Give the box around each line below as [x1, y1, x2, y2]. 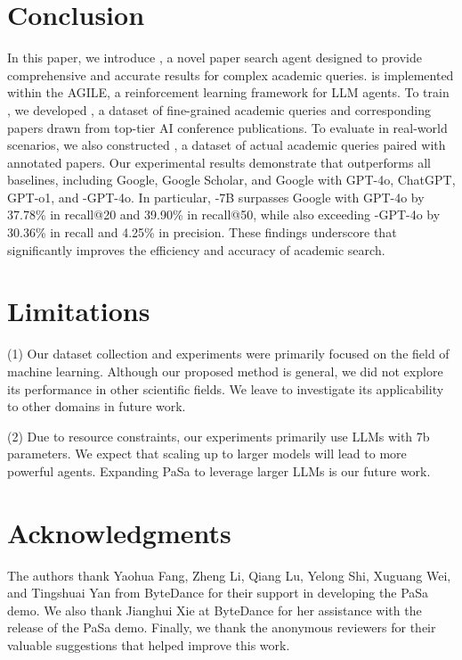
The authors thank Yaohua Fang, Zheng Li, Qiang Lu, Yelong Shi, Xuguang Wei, [7, 565, 451, 584]
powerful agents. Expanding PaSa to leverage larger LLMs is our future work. [7, 461, 431, 480]
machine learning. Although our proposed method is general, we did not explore [7, 361, 443, 380]
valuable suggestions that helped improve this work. [7, 636, 290, 655]
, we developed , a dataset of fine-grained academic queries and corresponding [7, 100, 431, 119]
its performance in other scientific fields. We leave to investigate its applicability [7, 379, 444, 398]
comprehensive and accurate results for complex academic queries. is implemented [7, 65, 454, 84]
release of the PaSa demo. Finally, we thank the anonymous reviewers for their [7, 618, 436, 637]
